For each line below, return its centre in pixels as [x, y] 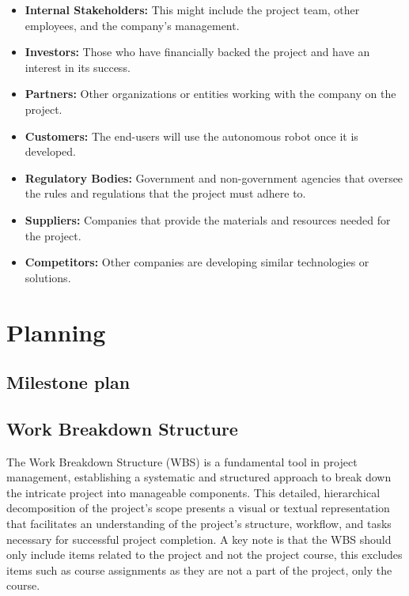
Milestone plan [68, 382]
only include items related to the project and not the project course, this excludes [204, 555]
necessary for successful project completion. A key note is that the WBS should [199, 539]
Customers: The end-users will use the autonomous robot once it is [191, 136]
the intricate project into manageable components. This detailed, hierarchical [193, 492]
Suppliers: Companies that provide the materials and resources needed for [208, 219]
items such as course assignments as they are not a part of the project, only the [199, 570]
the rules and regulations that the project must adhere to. [165, 193]
